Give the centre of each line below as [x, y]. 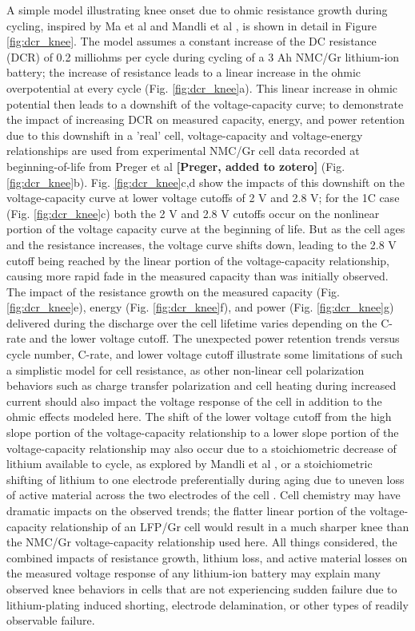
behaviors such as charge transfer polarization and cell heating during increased [202, 385]
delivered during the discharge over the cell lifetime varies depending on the [192, 322]
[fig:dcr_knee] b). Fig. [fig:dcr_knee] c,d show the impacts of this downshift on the [206, 182]
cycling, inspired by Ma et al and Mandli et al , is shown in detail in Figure [192, 25]
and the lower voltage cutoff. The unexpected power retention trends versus [214, 338]
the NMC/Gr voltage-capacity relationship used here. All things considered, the [202, 542]
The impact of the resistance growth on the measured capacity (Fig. [174, 291]
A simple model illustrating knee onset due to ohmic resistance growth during [197, 10]
